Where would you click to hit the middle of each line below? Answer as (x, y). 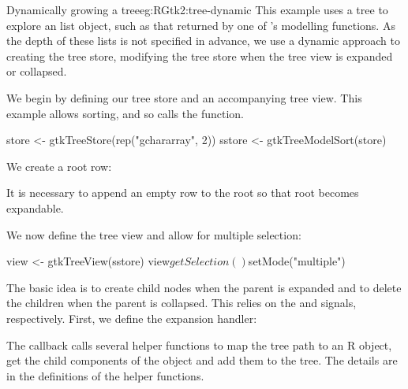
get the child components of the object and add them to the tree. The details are (202, 360)
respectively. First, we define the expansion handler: (132, 318)
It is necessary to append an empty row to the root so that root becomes (183, 193)
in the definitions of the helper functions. (105, 375)
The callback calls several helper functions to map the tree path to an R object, (199, 345)
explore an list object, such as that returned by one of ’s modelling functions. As (201, 25)
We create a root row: (59, 166)
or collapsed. (37, 71)
